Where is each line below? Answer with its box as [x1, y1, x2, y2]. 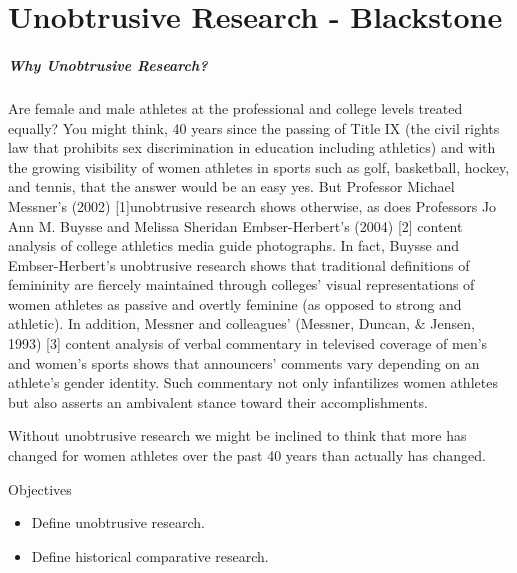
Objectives [8, 478, 72, 499]
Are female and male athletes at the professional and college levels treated [8, 97, 463, 118]
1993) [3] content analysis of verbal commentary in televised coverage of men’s [8, 333, 488, 354]
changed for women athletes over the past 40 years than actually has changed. [8, 445, 486, 466]
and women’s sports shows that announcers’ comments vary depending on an [8, 352, 480, 373]
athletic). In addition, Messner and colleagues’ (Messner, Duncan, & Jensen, [8, 313, 475, 334]
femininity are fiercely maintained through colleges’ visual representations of [8, 274, 475, 295]
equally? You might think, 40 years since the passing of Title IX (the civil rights [8, 117, 500, 138]
